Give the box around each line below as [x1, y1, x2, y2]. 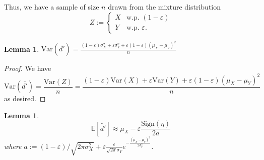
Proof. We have [4, 63, 51, 73]
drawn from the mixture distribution [108, 2, 221, 12]
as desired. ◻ [4, 93, 46, 103]
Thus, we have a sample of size [4, 2, 99, 12]
